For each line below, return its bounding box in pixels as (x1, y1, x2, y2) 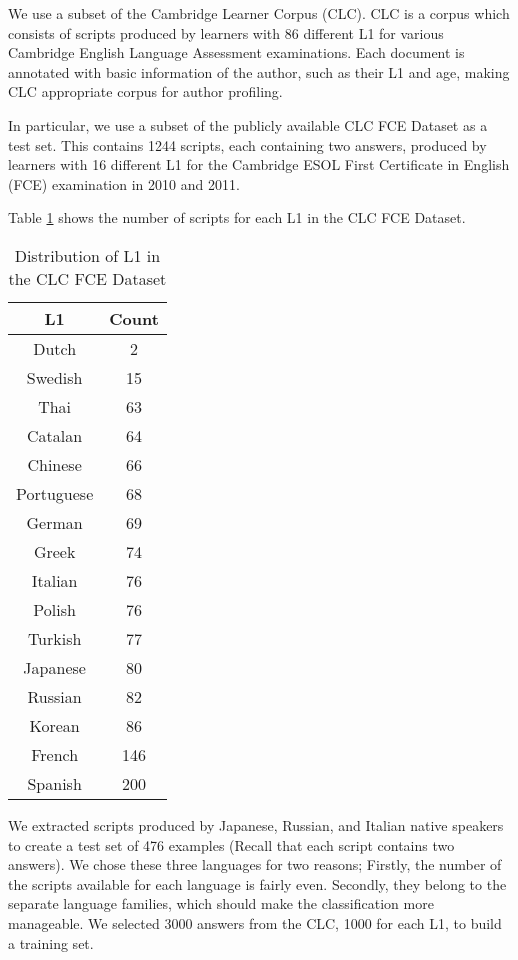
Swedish (26, 365, 83, 389)
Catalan (27, 423, 83, 447)
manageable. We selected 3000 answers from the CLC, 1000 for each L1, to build (8, 912, 502, 933)
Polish (33, 597, 76, 621)
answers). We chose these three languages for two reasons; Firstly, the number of (8, 854, 502, 875)
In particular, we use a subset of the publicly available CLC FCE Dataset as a (8, 114, 488, 135)
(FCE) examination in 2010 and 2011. (8, 173, 240, 194)
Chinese (27, 452, 82, 476)
